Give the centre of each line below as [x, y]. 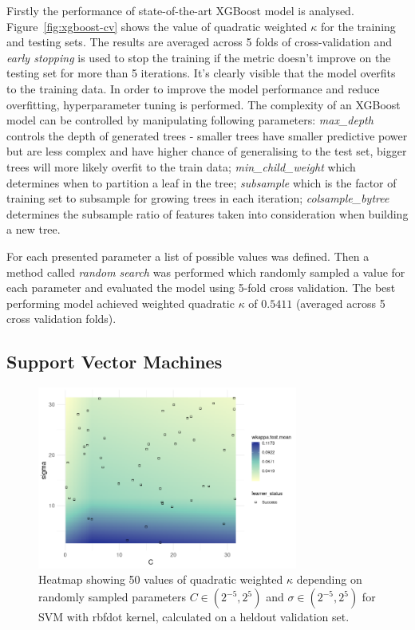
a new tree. [34, 229]
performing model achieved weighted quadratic [121, 303]
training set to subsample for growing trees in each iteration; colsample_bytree [198, 198]
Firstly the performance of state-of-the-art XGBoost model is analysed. [180, 10]
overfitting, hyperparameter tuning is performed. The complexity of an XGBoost [204, 104]
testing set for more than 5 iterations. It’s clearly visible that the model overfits [201, 73]
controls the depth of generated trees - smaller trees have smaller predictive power [207, 135]
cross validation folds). [61, 319]
